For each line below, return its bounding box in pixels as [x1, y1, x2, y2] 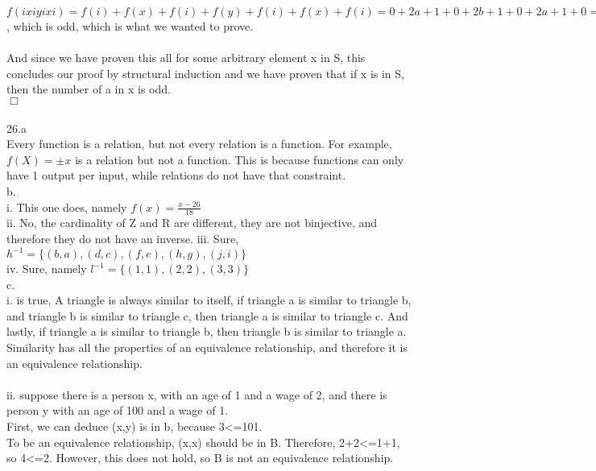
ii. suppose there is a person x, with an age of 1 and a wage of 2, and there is [6, 386, 387, 403]
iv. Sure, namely [6, 260, 87, 277]
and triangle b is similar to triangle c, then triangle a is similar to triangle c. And [6, 307, 408, 324]
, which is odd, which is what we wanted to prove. [6, 18, 254, 34]
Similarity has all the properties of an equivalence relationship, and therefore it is [6, 339, 408, 356]
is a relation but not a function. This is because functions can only [75, 151, 404, 167]
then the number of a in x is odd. [6, 81, 171, 97]
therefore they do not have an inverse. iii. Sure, [6, 229, 239, 246]
